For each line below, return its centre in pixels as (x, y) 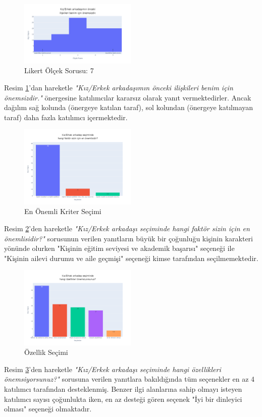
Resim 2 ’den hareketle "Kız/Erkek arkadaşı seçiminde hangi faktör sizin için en (127, 228)
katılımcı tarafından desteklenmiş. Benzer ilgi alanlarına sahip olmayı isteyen (123, 389)
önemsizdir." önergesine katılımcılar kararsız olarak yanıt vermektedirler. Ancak (128, 97)
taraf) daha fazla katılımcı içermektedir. (66, 117)
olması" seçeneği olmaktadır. (48, 409)
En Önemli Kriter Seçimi (63, 211)
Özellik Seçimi (46, 352)
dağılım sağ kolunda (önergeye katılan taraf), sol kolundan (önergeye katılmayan (129, 107)
